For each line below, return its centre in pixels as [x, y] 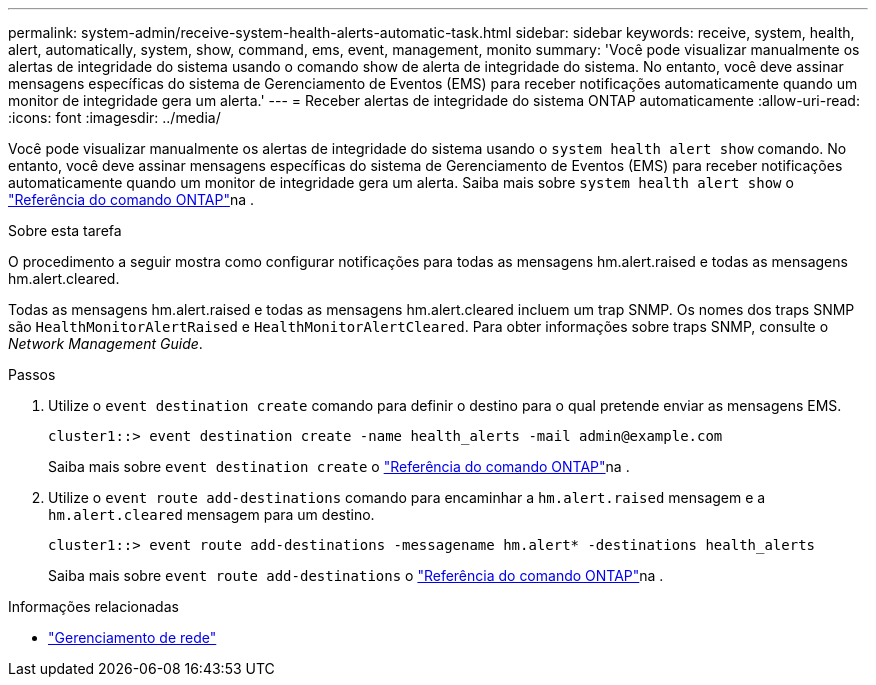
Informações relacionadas [93, 606]
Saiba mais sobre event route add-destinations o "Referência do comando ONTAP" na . [356, 575]
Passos [32, 374]
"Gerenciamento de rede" [132, 637]
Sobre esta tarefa [65, 230]
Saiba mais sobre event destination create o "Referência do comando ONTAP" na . [339, 466]
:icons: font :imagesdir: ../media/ [114, 117]
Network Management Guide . [105, 343]
